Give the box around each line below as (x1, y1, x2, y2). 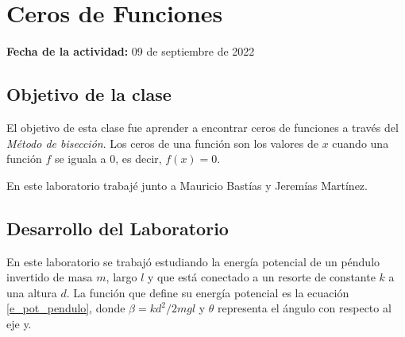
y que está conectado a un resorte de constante (148, 269, 376, 285)
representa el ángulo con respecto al (218, 300, 391, 316)
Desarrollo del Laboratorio (6, 215, 229, 240)
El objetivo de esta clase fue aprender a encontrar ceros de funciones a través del (6, 118, 399, 135)
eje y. (6, 315, 32, 331)
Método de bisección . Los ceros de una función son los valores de (6, 134, 318, 151)
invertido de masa (6, 269, 93, 285)
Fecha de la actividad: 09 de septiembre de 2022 (6, 43, 255, 60)
